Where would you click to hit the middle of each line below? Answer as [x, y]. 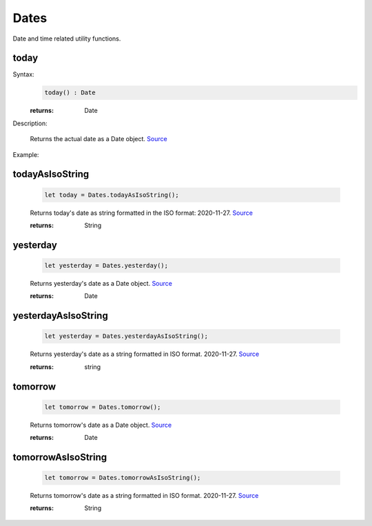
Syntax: [23, 74]
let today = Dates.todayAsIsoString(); [112, 195]
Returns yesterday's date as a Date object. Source [101, 283]
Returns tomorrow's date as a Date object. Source [101, 425]
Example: [26, 154]
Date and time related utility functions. [67, 39]
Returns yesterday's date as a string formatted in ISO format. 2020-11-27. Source [145, 354]
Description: [30, 123]
